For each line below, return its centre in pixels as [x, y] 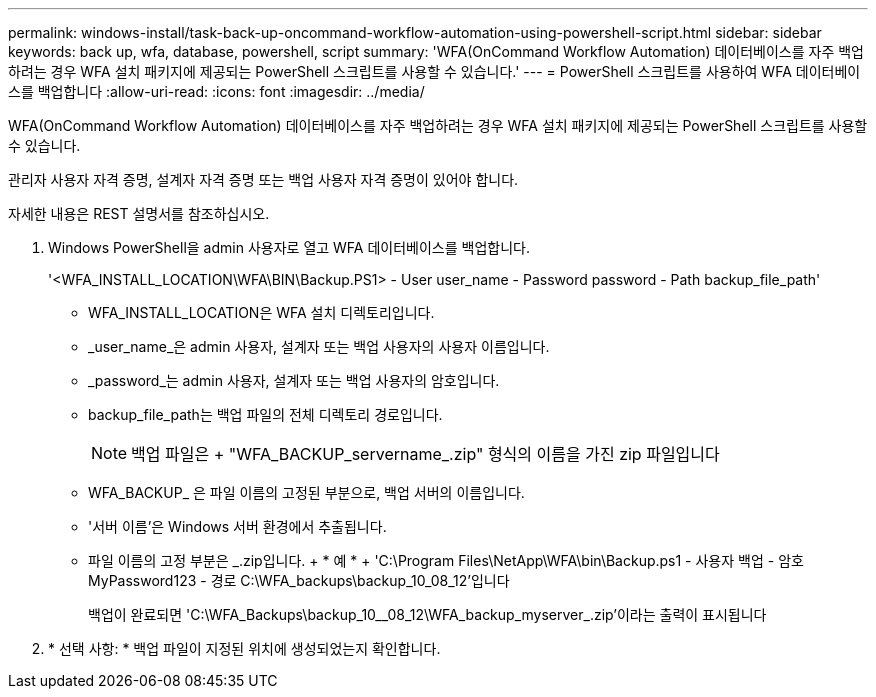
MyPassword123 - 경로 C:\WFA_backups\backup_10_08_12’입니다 [299, 580]
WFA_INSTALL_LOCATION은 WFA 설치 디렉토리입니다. [261, 312]
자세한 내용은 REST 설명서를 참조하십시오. [139, 213]
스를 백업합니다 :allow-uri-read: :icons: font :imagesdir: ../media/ [216, 91]
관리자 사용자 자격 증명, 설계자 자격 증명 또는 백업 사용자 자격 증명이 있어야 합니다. [263, 179]
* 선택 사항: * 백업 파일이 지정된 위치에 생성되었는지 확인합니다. [244, 648]
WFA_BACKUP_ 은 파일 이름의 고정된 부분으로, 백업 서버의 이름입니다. [306, 492]
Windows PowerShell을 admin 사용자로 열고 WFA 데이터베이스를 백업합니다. [289, 247]
